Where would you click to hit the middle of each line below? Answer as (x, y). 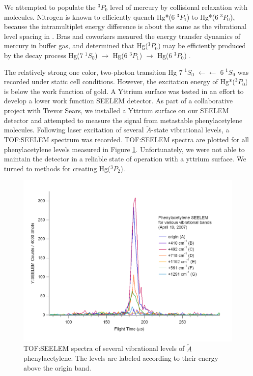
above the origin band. (57, 367)
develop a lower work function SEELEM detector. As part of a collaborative (118, 101)
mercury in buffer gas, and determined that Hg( (76, 46)
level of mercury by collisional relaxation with (179, 7)
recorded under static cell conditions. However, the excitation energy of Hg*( (120, 81)
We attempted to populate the (50, 7)
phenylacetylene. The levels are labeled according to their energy (121, 358)
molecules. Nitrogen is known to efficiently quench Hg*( (88, 16)
